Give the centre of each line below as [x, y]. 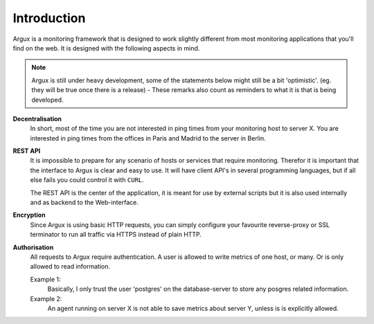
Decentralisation [37, 118]
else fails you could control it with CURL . [87, 180]
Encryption [29, 215]
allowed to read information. [70, 267]
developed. [47, 100]
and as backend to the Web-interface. [84, 202]
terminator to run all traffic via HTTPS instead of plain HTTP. [116, 235]
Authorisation [33, 247]
